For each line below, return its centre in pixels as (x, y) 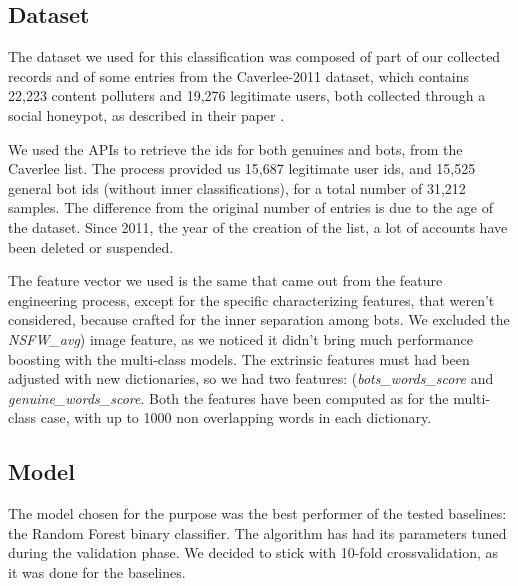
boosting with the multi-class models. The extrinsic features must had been (239, 358)
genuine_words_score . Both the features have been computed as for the (228, 397)
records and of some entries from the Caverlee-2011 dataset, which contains (238, 75)
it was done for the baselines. (97, 571)
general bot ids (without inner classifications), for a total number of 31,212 (237, 187)
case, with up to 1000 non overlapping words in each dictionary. (236, 417)
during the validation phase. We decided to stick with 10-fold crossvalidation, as (253, 552)
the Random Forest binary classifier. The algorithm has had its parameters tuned (257, 532)
